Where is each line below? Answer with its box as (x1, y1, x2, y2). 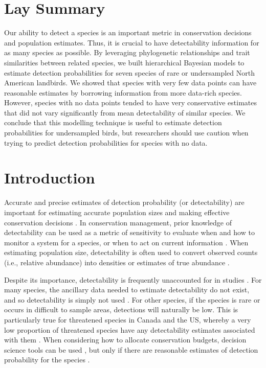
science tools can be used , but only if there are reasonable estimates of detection (4, 344, 258, 355)
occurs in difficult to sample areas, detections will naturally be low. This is (4, 304, 238, 315)
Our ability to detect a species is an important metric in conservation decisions (4, 27, 252, 38)
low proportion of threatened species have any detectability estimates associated (4, 324, 255, 335)
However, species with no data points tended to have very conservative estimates (4, 97, 257, 108)
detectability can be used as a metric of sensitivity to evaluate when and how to (4, 227, 255, 238)
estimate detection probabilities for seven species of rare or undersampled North (4, 67, 255, 78)
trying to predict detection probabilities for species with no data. (4, 137, 208, 148)
